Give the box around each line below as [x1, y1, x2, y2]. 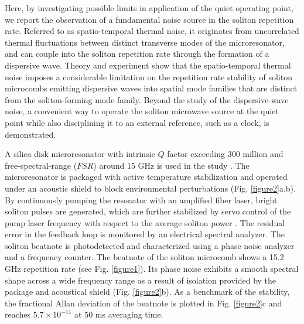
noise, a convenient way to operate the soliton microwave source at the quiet [5, 105, 279, 117]
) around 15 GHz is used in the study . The [93, 159, 250, 171]
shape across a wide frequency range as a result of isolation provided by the [5, 274, 276, 286]
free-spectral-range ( [5, 159, 77, 171]
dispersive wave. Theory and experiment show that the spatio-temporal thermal [5, 59, 291, 71]
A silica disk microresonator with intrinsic [5, 148, 155, 160]
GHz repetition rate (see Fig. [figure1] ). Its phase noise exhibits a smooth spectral [5, 262, 299, 275]
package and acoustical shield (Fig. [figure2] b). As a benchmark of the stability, [5, 285, 290, 298]
